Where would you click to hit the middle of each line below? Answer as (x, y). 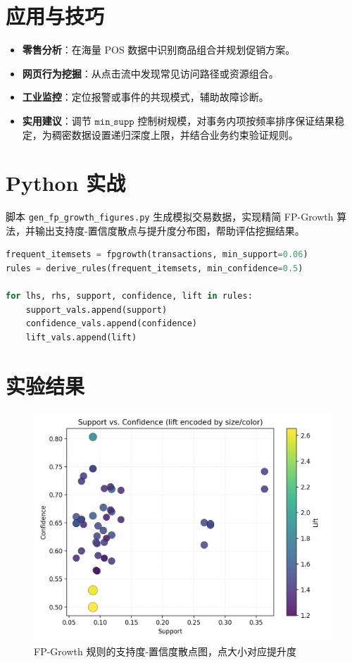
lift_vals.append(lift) (81, 338)
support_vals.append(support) (96, 310)
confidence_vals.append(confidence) (112, 324)
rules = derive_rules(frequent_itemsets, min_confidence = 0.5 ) (155, 269)
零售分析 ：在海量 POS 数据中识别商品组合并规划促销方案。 (159, 50)
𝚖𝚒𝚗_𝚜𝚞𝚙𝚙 (114, 122)
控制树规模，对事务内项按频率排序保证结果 (236, 120)
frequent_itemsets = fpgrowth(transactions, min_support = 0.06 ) (157, 255)
